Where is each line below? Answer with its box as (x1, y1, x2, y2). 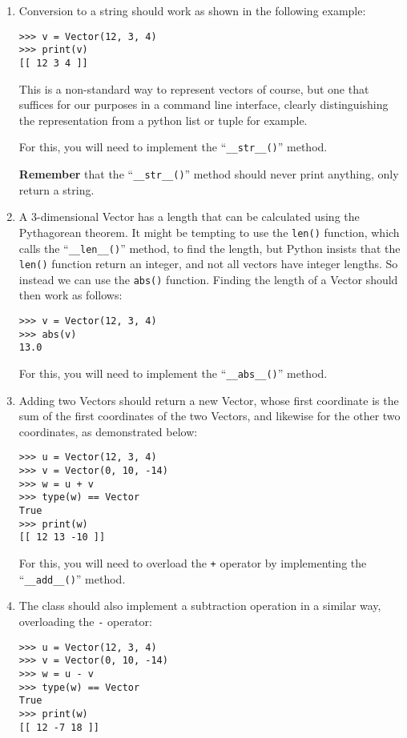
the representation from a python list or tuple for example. (18, 111, 308, 128)
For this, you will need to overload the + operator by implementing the (18, 555, 367, 572)
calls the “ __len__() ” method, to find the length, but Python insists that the (18, 239, 401, 256)
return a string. (18, 181, 95, 198)
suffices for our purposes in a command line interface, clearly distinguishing (18, 96, 389, 113)
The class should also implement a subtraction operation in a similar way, (18, 597, 381, 614)
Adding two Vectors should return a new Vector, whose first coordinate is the (18, 391, 399, 408)
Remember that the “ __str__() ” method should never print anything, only (18, 166, 399, 182)
